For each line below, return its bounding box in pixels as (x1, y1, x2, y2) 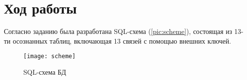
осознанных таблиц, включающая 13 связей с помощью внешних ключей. (13, 35, 231, 46)
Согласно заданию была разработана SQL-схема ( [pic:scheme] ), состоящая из (4, 26, 232, 36)
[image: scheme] (23, 53, 76, 60)
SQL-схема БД (23, 66, 66, 77)
